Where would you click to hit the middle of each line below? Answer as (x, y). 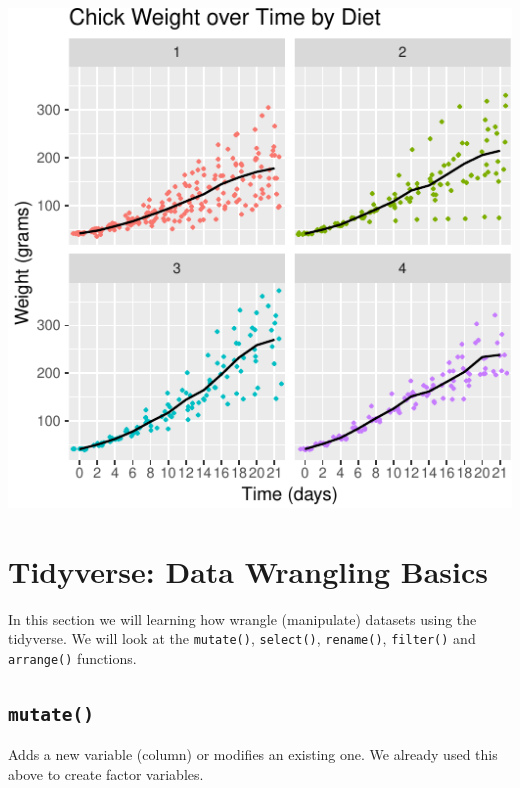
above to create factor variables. (106, 774)
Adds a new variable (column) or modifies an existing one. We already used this (253, 754)
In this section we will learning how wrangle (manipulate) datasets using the (242, 618)
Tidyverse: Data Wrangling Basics (248, 570)
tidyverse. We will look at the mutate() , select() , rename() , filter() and (242, 638)
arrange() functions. (72, 658)
